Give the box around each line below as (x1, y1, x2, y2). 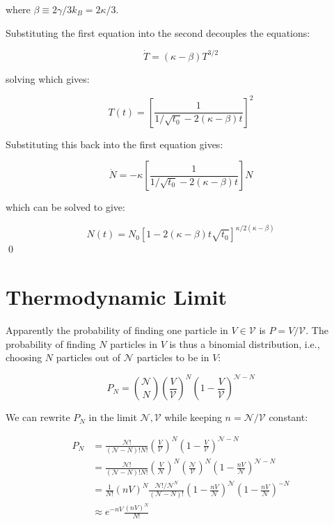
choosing (6, 350, 42, 365)
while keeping (164, 410, 222, 424)
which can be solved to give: (6, 200, 125, 214)
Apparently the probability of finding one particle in (6, 323, 228, 338)
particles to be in (136, 350, 209, 365)
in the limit (88, 410, 137, 424)
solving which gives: (6, 71, 90, 86)
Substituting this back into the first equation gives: (6, 136, 223, 151)
